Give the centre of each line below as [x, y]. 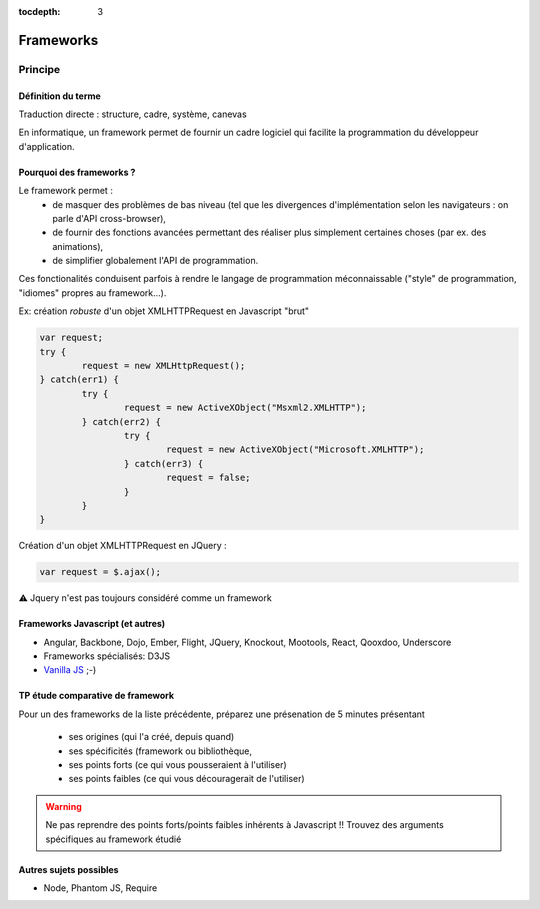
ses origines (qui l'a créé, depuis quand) [151, 737]
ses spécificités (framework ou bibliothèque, [160, 751]
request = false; [208, 478]
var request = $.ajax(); [100, 572]
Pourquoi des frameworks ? [77, 172]
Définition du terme [60, 96]
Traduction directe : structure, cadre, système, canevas [132, 114]
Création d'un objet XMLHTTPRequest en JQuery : [122, 546]
